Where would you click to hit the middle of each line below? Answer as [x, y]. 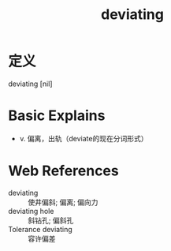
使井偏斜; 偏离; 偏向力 [63, 202]
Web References [64, 171]
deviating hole [31, 211]
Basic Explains [57, 116]
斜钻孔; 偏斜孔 [51, 220]
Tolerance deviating [40, 229]
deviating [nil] [30, 84]
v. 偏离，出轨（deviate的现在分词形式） [84, 138]
